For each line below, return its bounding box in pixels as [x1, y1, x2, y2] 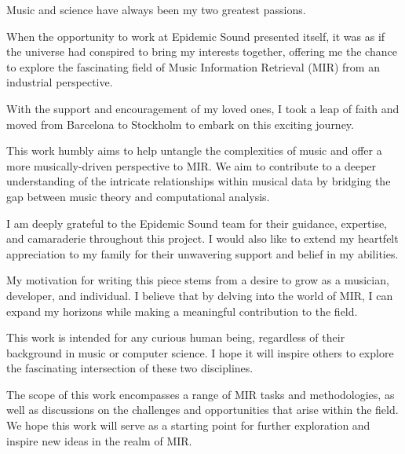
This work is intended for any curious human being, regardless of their [6, 329, 345, 346]
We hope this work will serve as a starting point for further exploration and [6, 417, 370, 434]
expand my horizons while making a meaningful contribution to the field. [6, 302, 358, 319]
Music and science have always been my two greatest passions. [6, 2, 306, 17]
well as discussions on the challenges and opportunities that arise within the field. [6, 401, 399, 418]
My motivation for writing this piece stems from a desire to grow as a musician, [6, 272, 389, 288]
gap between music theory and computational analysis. [6, 188, 270, 204]
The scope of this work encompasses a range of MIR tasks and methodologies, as [6, 386, 395, 402]
